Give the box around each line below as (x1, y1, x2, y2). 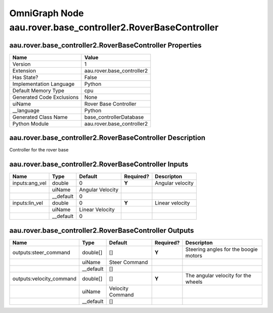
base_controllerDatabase (84, 114, 144, 121)
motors (185, 252, 202, 259)
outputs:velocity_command (12, 275, 77, 282)
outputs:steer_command (12, 249, 70, 256)
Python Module (12, 120, 49, 127)
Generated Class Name (12, 114, 68, 121)
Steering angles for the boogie (185, 245, 258, 252)
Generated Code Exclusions (12, 93, 79, 100)
